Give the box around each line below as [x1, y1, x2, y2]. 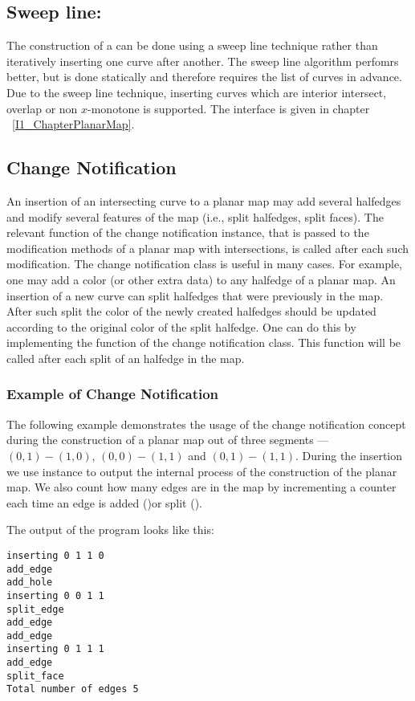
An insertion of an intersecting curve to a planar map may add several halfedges [6, 192, 401, 209]
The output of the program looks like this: [6, 521, 214, 538]
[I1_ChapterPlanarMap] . [12, 116, 135, 132]
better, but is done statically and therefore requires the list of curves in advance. [6, 68, 402, 85]
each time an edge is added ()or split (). [6, 494, 203, 511]
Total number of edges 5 [6, 683, 139, 695]
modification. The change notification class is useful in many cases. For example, [6, 255, 403, 272]
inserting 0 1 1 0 [6, 549, 104, 561]
